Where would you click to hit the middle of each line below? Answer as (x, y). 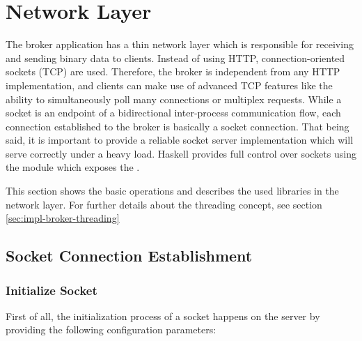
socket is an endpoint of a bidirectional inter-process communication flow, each (173, 113)
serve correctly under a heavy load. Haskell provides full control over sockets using (181, 153)
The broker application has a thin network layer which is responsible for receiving (180, 44)
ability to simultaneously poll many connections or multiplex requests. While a (174, 99)
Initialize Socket (52, 290)
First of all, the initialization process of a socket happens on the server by (163, 316)
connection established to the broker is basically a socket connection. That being (178, 126)
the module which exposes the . (73, 167)
